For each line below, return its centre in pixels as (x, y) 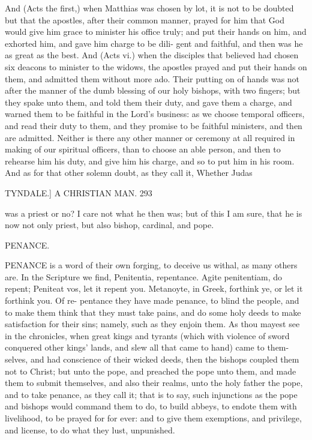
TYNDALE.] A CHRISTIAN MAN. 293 (79, 192)
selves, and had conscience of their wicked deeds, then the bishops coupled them (152, 359)
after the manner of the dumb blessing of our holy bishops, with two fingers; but (153, 90)
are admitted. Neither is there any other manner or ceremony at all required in (150, 137)
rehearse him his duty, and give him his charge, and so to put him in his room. (150, 161)
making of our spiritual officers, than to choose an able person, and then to (143, 149)
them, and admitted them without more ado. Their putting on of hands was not (152, 78)
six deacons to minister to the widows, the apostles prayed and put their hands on (156, 66)
